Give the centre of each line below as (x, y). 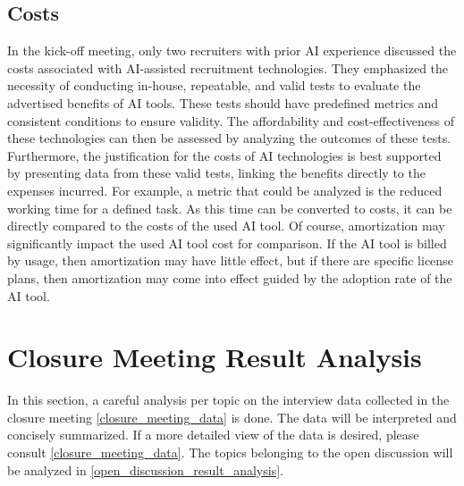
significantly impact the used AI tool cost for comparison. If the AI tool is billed (227, 243)
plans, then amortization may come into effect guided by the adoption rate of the (230, 277)
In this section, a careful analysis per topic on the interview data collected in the (228, 400)
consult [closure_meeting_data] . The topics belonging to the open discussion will (230, 452)
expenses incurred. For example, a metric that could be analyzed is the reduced (225, 190)
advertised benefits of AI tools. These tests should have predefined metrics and (223, 102)
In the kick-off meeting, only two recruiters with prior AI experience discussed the (232, 50)
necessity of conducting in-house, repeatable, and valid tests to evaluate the (214, 85)
